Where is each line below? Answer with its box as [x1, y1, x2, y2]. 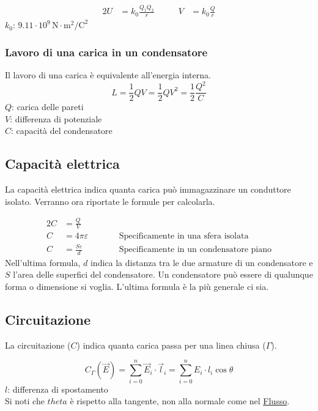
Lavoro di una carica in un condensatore [5, 44, 208, 59]
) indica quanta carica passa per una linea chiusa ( [76, 338, 266, 351]
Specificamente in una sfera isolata [119, 232, 249, 241]
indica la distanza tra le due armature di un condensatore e [90, 256, 313, 268]
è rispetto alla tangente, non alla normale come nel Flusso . [70, 394, 290, 407]
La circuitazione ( [5, 338, 71, 351]
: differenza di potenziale [10, 112, 102, 125]
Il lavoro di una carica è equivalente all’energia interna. [5, 68, 211, 81]
